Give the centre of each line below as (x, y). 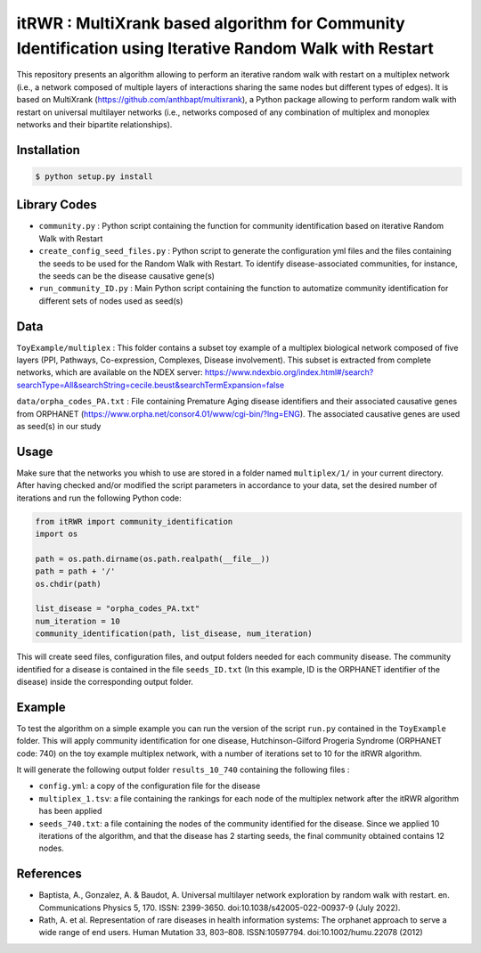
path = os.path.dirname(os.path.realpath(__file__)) (153, 558)
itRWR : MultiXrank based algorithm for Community (211, 23)
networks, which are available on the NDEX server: (110, 372)
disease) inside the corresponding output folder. (105, 681)
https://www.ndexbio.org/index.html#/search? (289, 372)
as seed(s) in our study (59, 426)
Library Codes (57, 205)
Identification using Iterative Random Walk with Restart (225, 48)
